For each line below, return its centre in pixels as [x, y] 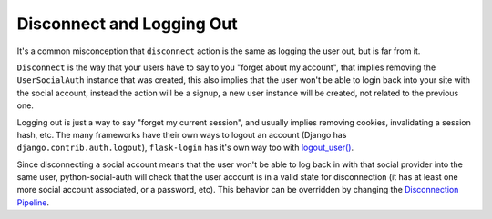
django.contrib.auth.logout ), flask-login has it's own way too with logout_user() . [185, 148]
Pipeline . [33, 202]
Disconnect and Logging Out [127, 24]
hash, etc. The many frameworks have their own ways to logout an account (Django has [182, 134]
